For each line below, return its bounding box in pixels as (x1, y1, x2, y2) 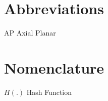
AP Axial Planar (4, 27, 56, 38)
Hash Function (26, 86, 72, 97)
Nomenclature (4, 57, 104, 78)
